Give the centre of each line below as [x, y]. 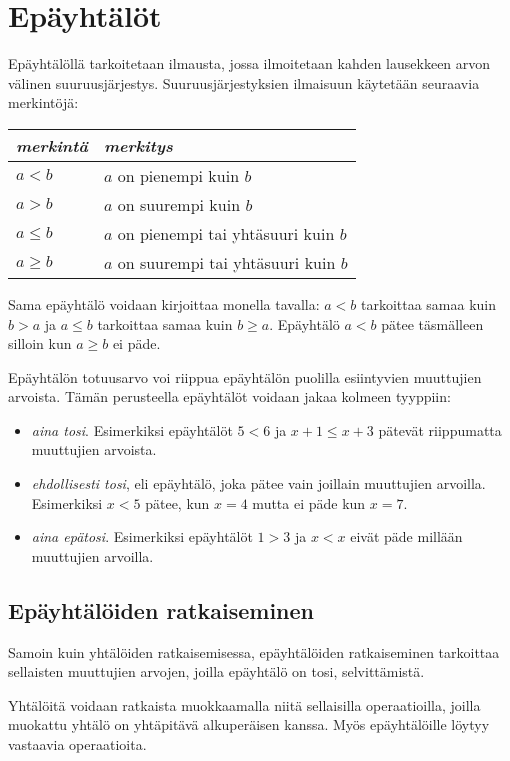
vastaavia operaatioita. [77, 744]
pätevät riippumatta [440, 429]
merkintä [52, 145]
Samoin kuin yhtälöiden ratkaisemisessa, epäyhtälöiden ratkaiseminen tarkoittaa [254, 651]
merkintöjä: [43, 102]
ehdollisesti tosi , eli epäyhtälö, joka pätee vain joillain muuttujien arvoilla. [258, 483]
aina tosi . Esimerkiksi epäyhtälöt [132, 429]
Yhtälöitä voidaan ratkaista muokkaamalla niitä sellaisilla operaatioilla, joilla [244, 704]
